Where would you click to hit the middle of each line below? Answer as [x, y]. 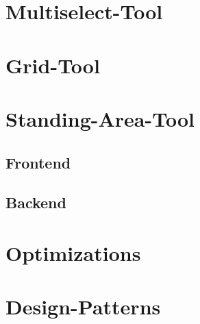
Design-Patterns [83, 307]
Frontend [38, 162]
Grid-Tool [53, 65]
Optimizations [73, 252]
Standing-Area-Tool [100, 118]
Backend [36, 202]
